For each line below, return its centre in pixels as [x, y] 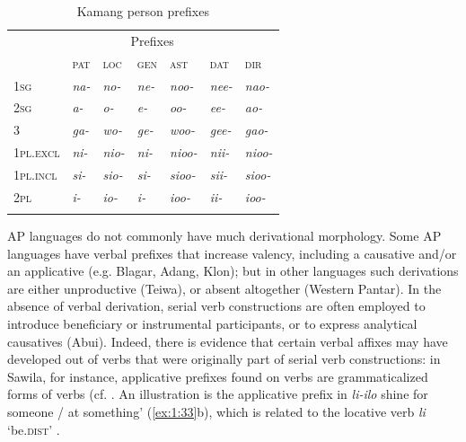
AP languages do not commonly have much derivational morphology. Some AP [224, 236]
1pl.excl [37, 152]
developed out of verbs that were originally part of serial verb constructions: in [224, 359]
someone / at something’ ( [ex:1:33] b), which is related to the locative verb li [216, 412]
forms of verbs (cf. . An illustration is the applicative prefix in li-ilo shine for [218, 394]
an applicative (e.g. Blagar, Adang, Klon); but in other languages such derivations [233, 271]
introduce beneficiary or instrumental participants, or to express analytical [212, 324]
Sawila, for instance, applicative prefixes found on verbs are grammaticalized [218, 376]
